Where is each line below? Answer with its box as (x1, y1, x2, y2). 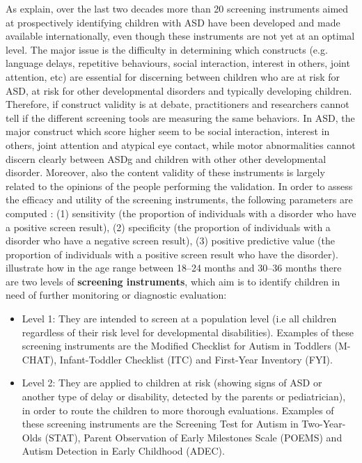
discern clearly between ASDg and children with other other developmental (6, 151, 326, 166)
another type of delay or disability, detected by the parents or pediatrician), (22, 389, 346, 404)
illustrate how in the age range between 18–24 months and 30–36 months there (6, 260, 342, 275)
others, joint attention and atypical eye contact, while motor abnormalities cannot (6, 137, 356, 152)
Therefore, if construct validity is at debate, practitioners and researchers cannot (6, 97, 349, 111)
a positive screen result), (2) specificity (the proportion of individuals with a (6, 219, 331, 234)
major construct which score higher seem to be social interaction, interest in (6, 124, 330, 139)
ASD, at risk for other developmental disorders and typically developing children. (6, 83, 352, 97)
